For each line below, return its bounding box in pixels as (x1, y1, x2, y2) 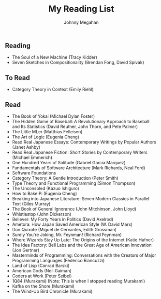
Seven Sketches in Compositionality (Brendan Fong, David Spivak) (12, 60, 144, 65)
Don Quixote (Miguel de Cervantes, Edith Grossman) (12, 226, 117, 232)
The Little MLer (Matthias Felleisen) (12, 128, 83, 134)
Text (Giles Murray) (12, 201, 51, 206)
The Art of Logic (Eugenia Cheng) (12, 134, 80, 140)
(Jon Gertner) (12, 247, 40, 253)
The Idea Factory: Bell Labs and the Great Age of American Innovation (12, 242, 152, 248)
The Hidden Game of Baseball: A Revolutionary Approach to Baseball (12, 118, 150, 124)
